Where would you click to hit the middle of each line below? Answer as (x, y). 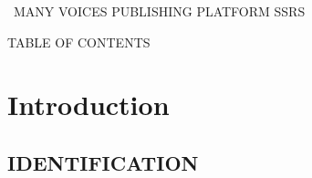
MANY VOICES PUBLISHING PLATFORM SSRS (160, 11)
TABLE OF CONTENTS (79, 42)
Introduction (88, 105)
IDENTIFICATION (103, 162)
